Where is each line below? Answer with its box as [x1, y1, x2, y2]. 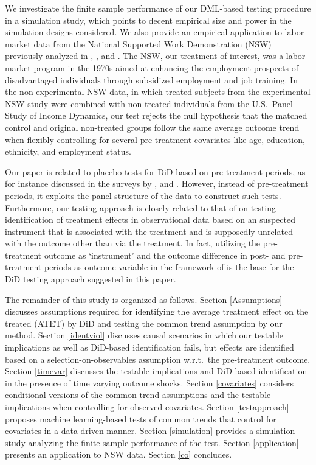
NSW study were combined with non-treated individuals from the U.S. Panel [5, 97, 293, 110]
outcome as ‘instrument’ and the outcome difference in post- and [44, 248, 286, 261]
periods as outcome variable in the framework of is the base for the [44, 260, 294, 273]
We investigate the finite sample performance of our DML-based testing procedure [5, 2, 311, 14]
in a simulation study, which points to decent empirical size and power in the [5, 13, 292, 26]
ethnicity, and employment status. [5, 145, 131, 158]
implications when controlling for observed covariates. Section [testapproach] [5, 400, 289, 413]
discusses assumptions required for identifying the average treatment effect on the [5, 305, 309, 318]
